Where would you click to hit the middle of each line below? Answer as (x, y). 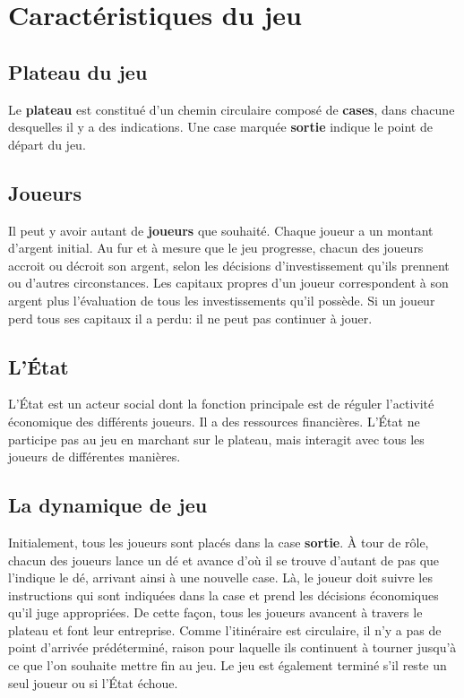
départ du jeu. (47, 144)
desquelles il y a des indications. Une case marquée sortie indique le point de (220, 127)
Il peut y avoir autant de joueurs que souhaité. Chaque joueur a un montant (221, 230)
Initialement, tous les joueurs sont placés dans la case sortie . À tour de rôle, (219, 542)
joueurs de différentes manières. (95, 457)
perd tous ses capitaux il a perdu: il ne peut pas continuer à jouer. (190, 318)
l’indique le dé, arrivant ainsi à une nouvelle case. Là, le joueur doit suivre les (220, 577)
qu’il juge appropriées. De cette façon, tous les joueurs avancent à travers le (215, 612)
